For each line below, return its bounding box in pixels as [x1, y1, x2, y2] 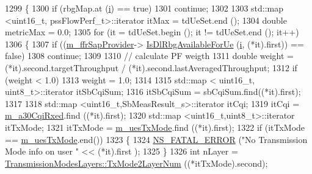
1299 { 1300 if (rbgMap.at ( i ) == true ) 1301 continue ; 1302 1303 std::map [5, 2, 284, 14]
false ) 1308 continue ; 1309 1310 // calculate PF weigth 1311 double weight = [5, 49, 294, 62]
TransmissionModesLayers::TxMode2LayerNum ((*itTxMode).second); [5, 156, 268, 169]
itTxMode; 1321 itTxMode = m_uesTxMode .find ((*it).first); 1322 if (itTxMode [5, 120, 305, 133]
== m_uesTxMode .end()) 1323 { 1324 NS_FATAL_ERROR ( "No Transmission [5, 133, 308, 145]
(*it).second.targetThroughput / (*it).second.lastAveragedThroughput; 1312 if [5, 61, 297, 74]
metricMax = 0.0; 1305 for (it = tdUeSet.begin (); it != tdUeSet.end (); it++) [5, 26, 299, 38]
